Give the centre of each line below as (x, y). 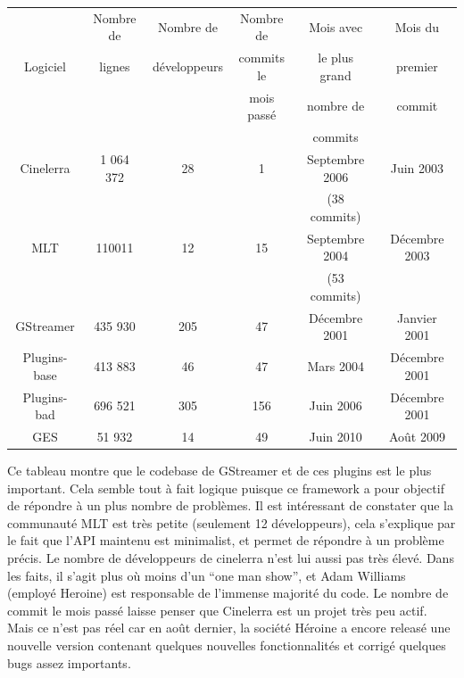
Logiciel (45, 66)
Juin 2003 (417, 167)
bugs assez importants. (69, 662)
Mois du (417, 26)
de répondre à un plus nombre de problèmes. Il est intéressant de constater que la (230, 505)
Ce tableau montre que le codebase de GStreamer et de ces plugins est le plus (220, 471)
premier (417, 66)
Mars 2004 (336, 365)
